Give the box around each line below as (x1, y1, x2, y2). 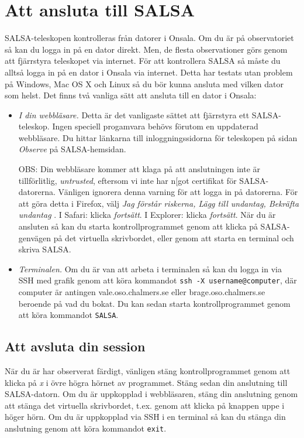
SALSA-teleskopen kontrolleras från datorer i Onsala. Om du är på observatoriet (5, 32, 294, 44)
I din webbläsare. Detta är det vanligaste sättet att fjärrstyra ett (18, 108, 250, 121)
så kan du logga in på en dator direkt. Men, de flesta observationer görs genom (5, 43, 288, 55)
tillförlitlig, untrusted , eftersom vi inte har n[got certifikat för (18, 174, 237, 186)
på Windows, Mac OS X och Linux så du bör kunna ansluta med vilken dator (5, 77, 284, 90)
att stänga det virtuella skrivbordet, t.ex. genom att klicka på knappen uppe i (5, 399, 285, 411)
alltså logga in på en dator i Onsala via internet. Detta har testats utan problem (5, 66, 293, 78)
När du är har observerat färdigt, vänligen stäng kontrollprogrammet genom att (5, 365, 291, 377)
